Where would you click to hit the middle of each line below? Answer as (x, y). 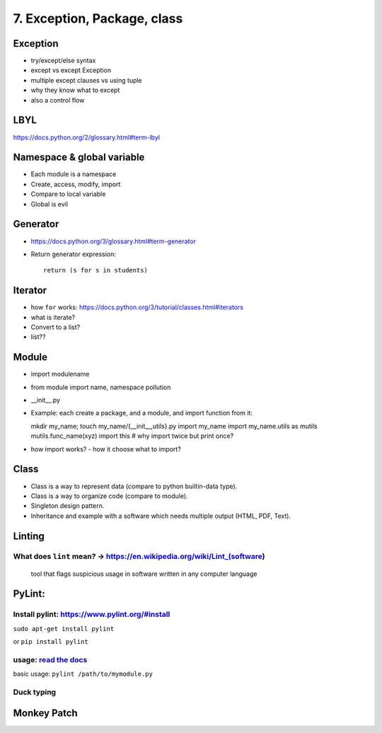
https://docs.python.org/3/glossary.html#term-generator (113, 241)
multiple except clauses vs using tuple (87, 80)
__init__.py (45, 400)
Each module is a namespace (74, 174)
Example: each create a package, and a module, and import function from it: (141, 413)
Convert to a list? (56, 327)
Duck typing (35, 692)
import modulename (60, 374)
